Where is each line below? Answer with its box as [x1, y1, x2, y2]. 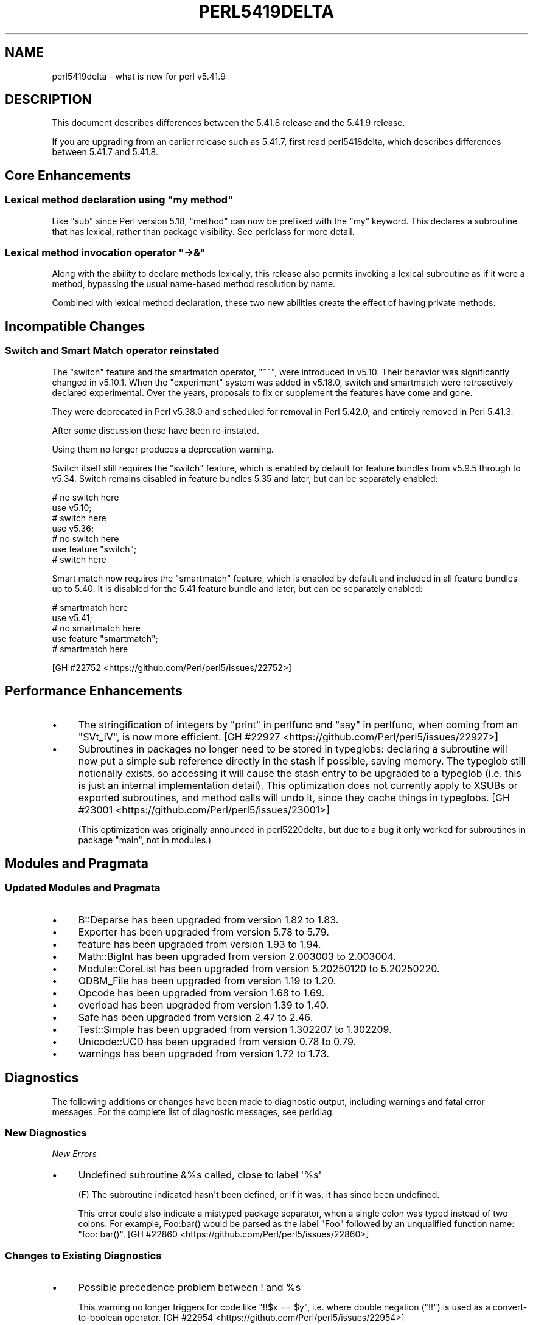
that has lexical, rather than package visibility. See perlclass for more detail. [52, 226, 355, 237]
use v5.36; [52, 523, 94, 534]
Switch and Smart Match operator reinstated [5, 344, 220, 357]
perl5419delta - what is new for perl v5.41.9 [52, 71, 226, 82]
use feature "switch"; [52, 543, 137, 554]
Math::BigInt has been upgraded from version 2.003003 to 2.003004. [78, 950, 397, 962]
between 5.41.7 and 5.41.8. [52, 147, 158, 158]
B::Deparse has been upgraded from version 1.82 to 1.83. [78, 913, 339, 926]
